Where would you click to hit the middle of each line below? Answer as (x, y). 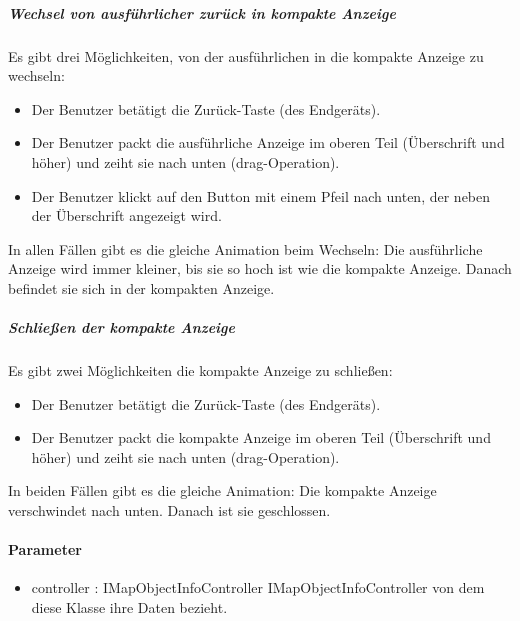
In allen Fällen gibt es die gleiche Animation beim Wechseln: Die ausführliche (245, 248)
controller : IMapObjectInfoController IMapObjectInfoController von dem (258, 587)
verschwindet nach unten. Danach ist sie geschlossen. (169, 510)
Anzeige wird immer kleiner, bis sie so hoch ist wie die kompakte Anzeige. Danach (260, 268)
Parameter (45, 549)
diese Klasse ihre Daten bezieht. (129, 607)
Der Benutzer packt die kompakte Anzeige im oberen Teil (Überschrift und (261, 437)
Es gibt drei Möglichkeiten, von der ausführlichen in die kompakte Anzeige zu (246, 55)
